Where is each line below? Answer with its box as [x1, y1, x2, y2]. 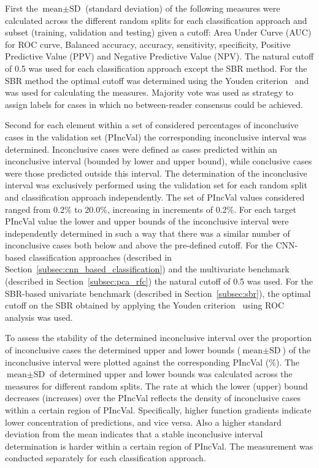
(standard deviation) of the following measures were [85, 2, 280, 14]
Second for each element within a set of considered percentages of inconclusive [5, 118, 299, 131]
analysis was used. [5, 310, 73, 323]
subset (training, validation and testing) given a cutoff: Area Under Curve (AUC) [5, 26, 312, 39]
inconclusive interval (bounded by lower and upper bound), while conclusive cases [5, 155, 312, 167]
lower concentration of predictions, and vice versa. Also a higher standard [5, 415, 282, 428]
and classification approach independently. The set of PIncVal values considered [5, 190, 305, 203]
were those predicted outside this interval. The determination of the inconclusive [5, 166, 307, 179]
